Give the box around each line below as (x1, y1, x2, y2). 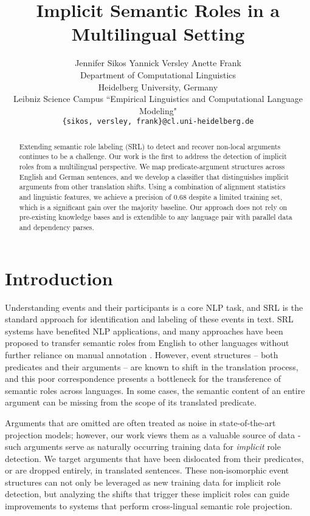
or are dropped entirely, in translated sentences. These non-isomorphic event (5, 464, 289, 477)
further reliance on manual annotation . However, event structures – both (5, 348, 278, 361)
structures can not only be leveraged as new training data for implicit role (5, 475, 281, 488)
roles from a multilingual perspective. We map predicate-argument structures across (19, 161, 285, 172)
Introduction (5, 265, 113, 290)
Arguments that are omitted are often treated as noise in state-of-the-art (5, 416, 276, 429)
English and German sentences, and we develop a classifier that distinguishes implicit (19, 171, 289, 182)
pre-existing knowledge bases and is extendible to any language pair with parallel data (19, 212, 292, 222)
